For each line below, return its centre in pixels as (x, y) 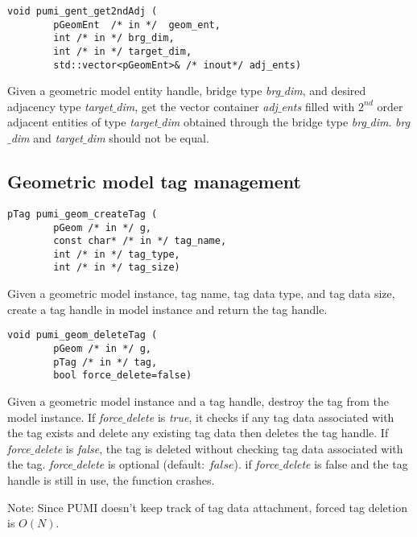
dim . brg (390, 122)
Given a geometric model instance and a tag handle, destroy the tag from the (198, 401)
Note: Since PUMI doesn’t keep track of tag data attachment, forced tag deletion (207, 507)
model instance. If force (65, 417)
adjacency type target (60, 106)
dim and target (47, 138)
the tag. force (40, 464)
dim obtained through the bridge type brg (264, 122)
